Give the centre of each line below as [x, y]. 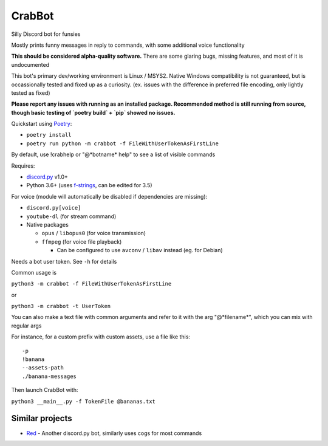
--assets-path [43, 368]
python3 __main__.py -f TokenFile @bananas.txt [84, 401]
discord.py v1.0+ [47, 177]
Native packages [48, 224]
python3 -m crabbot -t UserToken [61, 306]
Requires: [23, 166]
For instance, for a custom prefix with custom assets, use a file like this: [101, 337]
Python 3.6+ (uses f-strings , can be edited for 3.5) [89, 185]
